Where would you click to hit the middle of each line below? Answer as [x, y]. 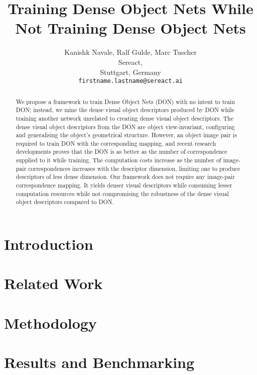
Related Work [53, 283]
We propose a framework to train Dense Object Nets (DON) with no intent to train [125, 101]
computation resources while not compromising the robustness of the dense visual [122, 193]
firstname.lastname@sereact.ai [131, 81]
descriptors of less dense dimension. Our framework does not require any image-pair [125, 177]
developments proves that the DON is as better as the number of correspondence [121, 152]
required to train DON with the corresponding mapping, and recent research [116, 143]
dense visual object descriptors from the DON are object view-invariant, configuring [125, 126]
